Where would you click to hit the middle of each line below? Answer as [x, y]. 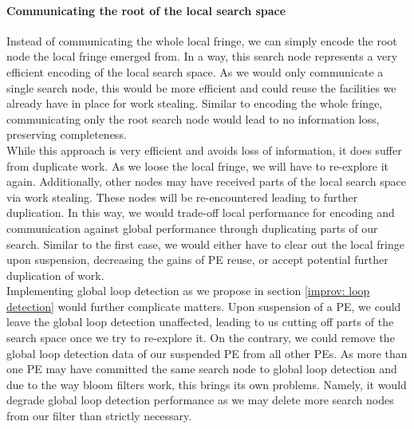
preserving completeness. [67, 134]
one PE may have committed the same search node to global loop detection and [202, 369]
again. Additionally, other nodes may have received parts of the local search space [206, 181]
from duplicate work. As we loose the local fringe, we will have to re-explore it [198, 165]
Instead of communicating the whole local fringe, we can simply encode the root [202, 40]
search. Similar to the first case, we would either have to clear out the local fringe [205, 244]
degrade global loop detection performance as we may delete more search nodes [200, 400]
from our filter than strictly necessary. [99, 416]
